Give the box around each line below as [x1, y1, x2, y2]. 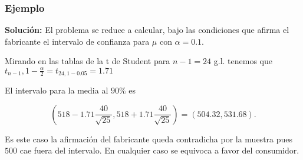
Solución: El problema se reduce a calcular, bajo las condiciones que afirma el [5, 24, 289, 36]
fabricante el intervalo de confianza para [5, 35, 150, 47]
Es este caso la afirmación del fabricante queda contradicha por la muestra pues [5, 132, 293, 145]
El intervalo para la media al [5, 84, 108, 96]
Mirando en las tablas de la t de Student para [5, 55, 170, 67]
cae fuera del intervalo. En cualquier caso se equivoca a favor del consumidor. [19, 144, 299, 156]
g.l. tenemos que [213, 55, 273, 67]
